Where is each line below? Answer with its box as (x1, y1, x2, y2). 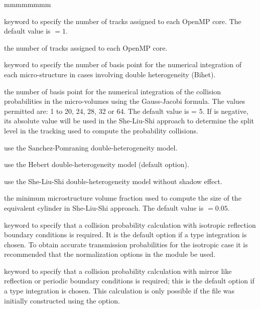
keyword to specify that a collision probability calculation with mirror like (4, 265, 232, 276)
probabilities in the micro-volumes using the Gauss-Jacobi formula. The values (4, 96, 245, 106)
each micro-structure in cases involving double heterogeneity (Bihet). (4, 69, 216, 79)
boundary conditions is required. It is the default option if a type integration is (4, 229, 247, 240)
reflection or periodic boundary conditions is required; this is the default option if (4, 275, 254, 286)
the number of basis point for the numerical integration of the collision (4, 86, 221, 96)
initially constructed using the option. (4, 295, 120, 305)
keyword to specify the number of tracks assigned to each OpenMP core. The (4, 16, 241, 26)
